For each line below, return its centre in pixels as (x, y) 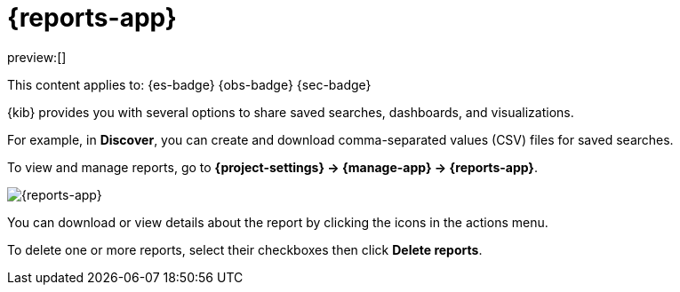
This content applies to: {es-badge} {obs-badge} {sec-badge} (189, 84)
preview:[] (37, 57)
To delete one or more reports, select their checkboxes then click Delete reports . (245, 249)
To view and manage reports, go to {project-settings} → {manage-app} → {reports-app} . (272, 167)
